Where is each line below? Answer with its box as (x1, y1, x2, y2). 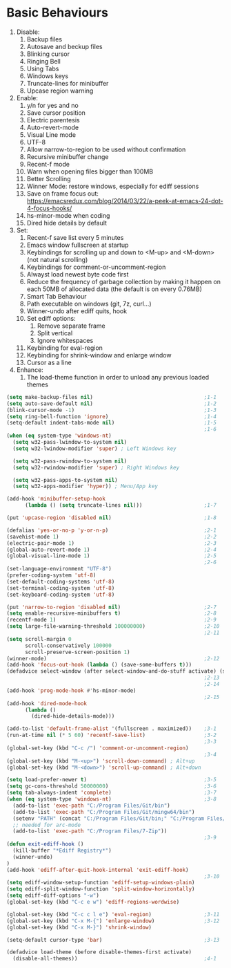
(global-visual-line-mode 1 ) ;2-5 (6, 552, 217, 559)
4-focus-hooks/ (26, 204, 72, 212)
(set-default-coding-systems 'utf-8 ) (6, 578, 115, 585)
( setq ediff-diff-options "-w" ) (6, 892, 99, 900)
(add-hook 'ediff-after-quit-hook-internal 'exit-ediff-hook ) (6, 866, 189, 873)
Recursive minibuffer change (26, 152, 109, 160)
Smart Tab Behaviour (26, 292, 87, 300)
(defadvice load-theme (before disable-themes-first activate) (6, 949, 192, 956)
